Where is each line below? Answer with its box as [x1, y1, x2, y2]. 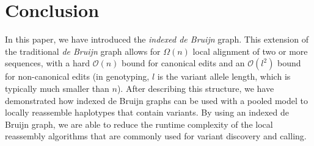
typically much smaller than [5, 82, 109, 94]
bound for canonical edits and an [122, 57, 245, 69]
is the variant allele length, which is [157, 70, 291, 83]
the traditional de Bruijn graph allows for [5, 44, 161, 57]
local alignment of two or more [192, 44, 308, 57]
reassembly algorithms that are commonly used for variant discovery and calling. [5, 130, 307, 142]
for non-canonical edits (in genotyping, [5, 70, 150, 83]
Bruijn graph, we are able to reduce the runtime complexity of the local [5, 117, 273, 130]
